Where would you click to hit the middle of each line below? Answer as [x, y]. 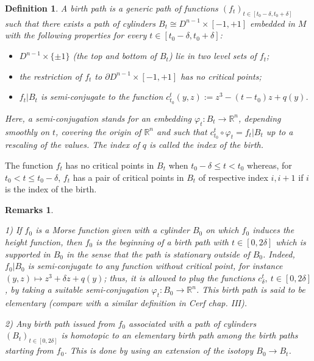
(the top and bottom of [115, 56]
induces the [273, 230]
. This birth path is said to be [251, 289]
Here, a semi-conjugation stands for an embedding [98, 118]
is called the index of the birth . [206, 145]
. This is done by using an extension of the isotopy [159, 350]
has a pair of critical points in [128, 177]
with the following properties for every [76, 35]
